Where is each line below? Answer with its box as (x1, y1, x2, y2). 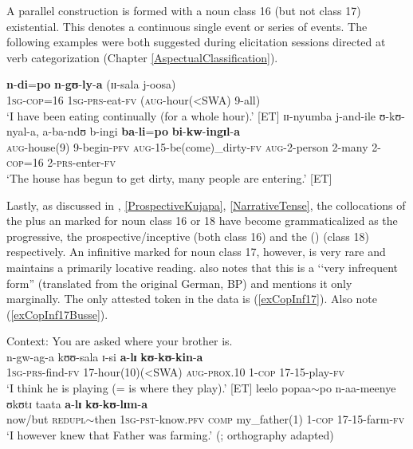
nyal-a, (6, 123, 39, 140)
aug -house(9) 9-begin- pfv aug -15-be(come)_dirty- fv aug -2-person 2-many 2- (6, 138, 381, 155)
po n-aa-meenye (319, 380, 396, 396)
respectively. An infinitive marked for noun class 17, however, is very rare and (6, 243, 386, 260)
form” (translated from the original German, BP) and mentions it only (6, 274, 352, 291)
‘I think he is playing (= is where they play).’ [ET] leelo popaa (6, 380, 311, 396)
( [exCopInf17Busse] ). (6, 305, 108, 322)
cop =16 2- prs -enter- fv (6, 154, 116, 171)
